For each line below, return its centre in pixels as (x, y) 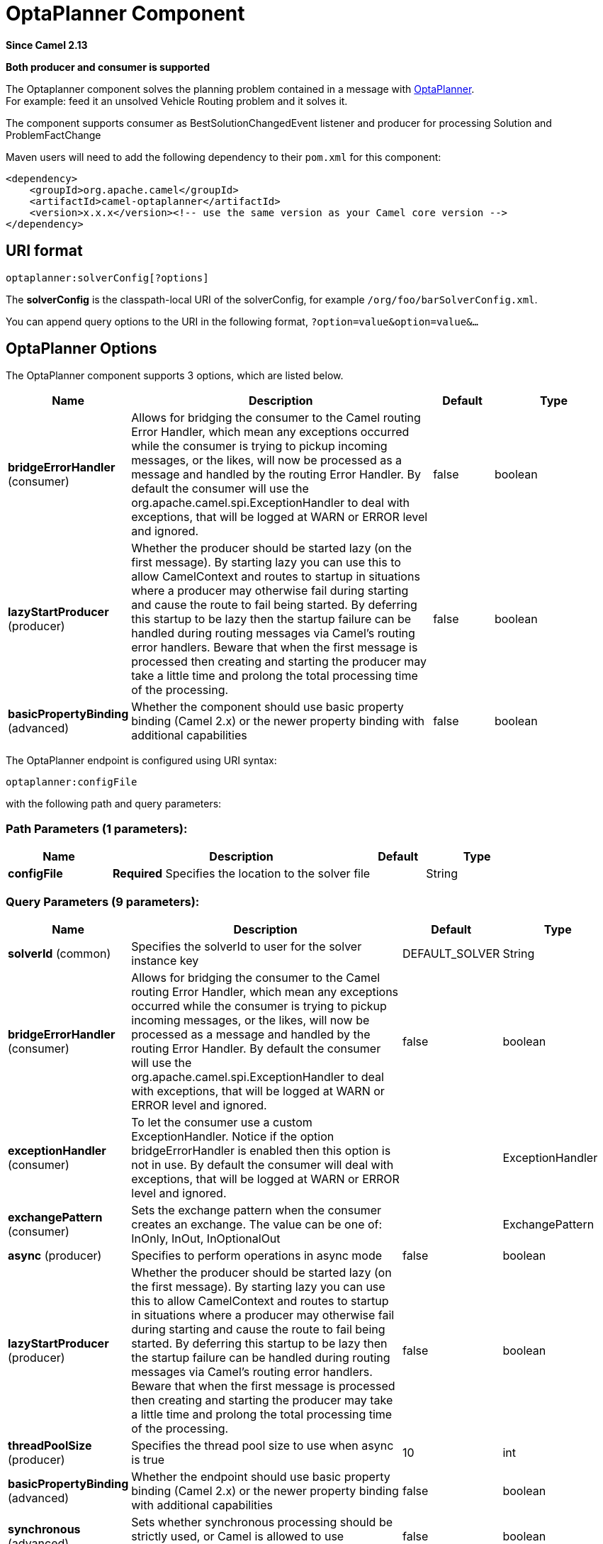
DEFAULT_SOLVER (451, 953)
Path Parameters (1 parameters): (97, 828)
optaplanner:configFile (72, 782)
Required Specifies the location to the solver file (242, 874)
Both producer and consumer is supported (108, 67)
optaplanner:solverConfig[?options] (107, 278)
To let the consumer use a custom (222, 1122)
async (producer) (55, 1255)
